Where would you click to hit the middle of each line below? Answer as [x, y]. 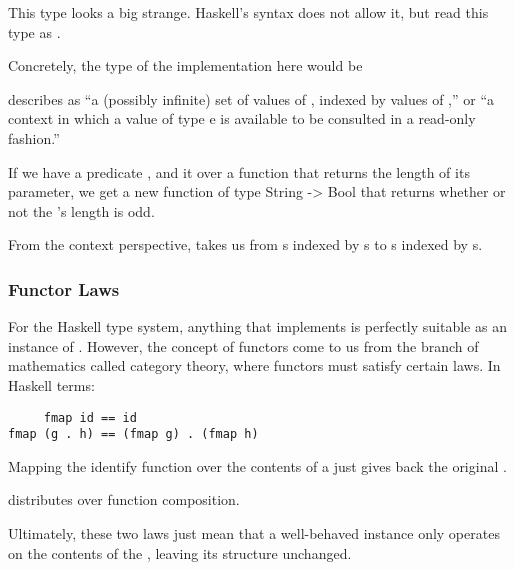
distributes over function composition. [124, 499]
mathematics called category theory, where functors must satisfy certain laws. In [254, 365]
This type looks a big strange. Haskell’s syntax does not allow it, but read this [248, 12]
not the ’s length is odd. [81, 210]
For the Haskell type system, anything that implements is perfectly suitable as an [257, 326]
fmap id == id [90, 417]
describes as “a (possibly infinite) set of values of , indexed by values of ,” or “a [251, 98]
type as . [34, 31]
